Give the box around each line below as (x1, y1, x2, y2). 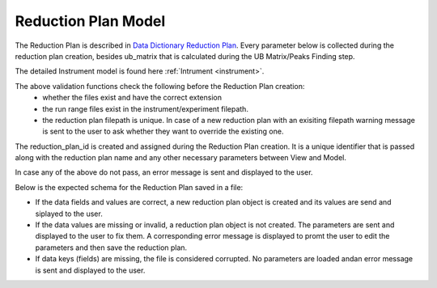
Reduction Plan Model (15, 12, 166, 30)
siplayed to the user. (35, 209, 103, 218)
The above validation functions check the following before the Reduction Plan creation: (15, 81, 305, 91)
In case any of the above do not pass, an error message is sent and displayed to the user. (15, 167, 313, 177)
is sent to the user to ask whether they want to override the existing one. (42, 126, 284, 137)
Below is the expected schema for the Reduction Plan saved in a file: (15, 182, 244, 192)
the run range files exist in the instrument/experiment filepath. (42, 104, 248, 113)
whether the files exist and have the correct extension (42, 93, 223, 103)
